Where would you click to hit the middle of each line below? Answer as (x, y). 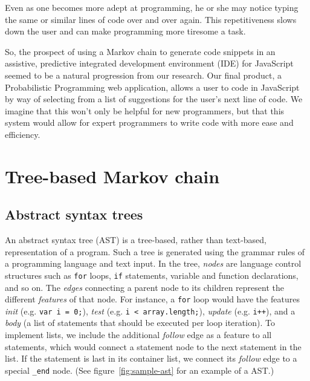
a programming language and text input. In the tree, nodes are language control (153, 263)
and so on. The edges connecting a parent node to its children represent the (144, 287)
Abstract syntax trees (74, 214)
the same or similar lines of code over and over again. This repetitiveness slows (151, 19)
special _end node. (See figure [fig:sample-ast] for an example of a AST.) (140, 370)
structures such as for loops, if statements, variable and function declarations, (152, 275)
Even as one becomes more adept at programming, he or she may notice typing (152, 7)
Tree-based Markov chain (112, 176)
